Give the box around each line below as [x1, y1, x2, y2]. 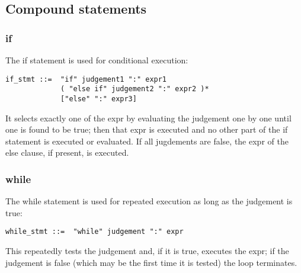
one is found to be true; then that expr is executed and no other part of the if [5, 123, 288, 136]
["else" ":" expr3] [60, 94, 137, 103]
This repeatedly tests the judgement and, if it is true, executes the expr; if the [5, 245, 289, 256]
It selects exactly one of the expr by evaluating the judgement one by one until [5, 111, 292, 124]
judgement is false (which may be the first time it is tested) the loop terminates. [5, 256, 297, 268]
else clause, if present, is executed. [5, 146, 129, 159]
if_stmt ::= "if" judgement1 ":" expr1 [5, 75, 167, 83]
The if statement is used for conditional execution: [5, 54, 188, 66]
